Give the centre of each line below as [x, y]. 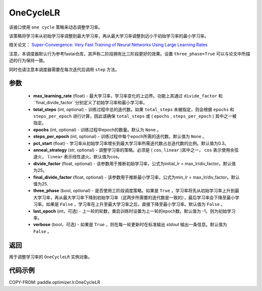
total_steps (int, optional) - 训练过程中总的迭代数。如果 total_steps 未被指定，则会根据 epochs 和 [134, 109]
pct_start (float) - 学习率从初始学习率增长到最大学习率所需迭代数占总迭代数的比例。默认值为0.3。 [131, 143]
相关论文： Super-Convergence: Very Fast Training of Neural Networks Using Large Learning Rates [108, 45]
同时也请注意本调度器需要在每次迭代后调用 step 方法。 [64, 69]
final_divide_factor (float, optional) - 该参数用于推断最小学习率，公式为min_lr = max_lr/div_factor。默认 [136, 177]
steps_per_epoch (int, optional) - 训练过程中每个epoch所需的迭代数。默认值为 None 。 [120, 137]
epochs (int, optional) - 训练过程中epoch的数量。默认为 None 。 [97, 130]
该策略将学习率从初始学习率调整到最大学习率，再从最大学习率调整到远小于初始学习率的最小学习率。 [109, 36]
